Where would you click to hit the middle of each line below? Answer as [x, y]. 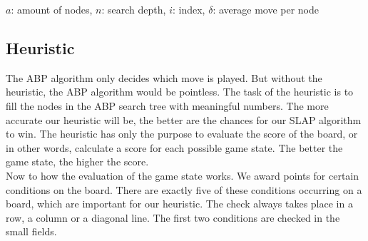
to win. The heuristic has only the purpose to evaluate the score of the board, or [182, 134]
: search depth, [134, 9]
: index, [189, 9]
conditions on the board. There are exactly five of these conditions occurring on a [184, 189]
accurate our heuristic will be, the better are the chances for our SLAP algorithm [184, 119]
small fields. [31, 231]
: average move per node [266, 9]
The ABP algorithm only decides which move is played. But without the [164, 77]
